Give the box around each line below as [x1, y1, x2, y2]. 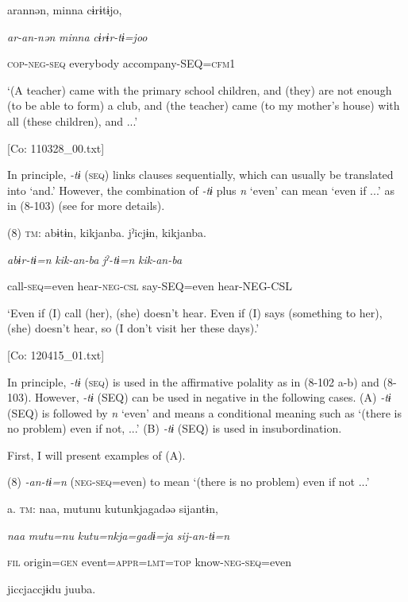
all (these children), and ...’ [7, 112, 138, 129]
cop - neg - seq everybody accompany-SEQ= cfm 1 [7, 55, 236, 72]
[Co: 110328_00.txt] [7, 139, 105, 156]
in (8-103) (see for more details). [7, 197, 165, 214]
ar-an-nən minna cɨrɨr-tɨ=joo [7, 28, 148, 45]
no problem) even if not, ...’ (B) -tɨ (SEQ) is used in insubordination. [7, 420, 342, 437]
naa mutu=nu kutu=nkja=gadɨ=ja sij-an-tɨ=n [7, 526, 230, 543]
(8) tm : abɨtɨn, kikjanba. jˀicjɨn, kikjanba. [7, 223, 206, 240]
